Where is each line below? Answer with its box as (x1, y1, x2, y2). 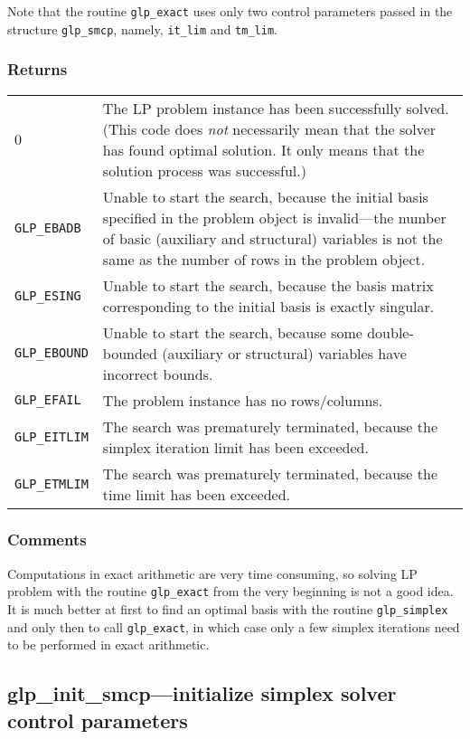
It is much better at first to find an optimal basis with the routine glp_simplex (7, 600, 448, 618)
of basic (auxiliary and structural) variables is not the (102, 227, 443, 249)
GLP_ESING (14, 288, 81, 303)
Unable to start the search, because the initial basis (102, 185, 428, 207)
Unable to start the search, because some (102, 321, 362, 343)
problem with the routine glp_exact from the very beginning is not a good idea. (7, 582, 454, 601)
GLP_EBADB (14, 220, 81, 235)
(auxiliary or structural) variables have (162, 342, 407, 364)
